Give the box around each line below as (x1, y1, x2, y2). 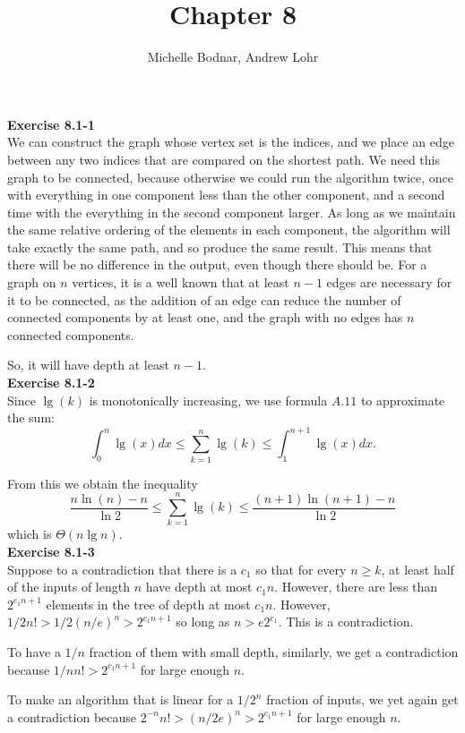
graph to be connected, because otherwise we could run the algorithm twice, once (7, 167, 454, 186)
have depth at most (145, 577, 253, 596)
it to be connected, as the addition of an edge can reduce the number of (7, 290, 401, 309)
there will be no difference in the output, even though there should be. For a (7, 255, 427, 274)
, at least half (381, 559, 454, 578)
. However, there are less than (274, 577, 438, 596)
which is (7, 524, 52, 543)
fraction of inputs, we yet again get (266, 690, 459, 709)
